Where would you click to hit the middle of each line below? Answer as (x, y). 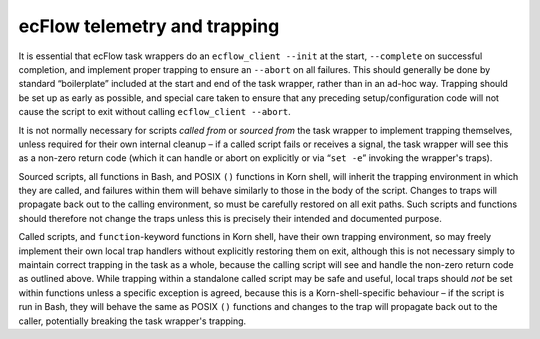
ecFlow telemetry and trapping (149, 26)
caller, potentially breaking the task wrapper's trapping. (132, 321)
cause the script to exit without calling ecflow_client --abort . (155, 112)
